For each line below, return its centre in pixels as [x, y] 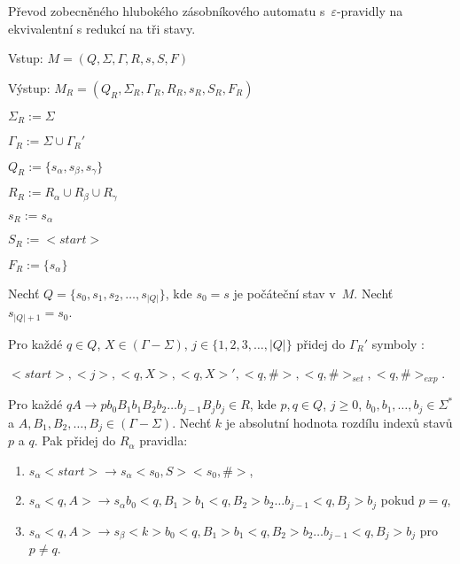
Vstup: [26, 58]
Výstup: [29, 87]
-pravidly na [370, 11]
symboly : [398, 343]
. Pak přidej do [75, 440]
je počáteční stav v [285, 293]
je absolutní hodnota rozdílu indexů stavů [339, 422]
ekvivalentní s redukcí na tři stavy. [102, 28]
